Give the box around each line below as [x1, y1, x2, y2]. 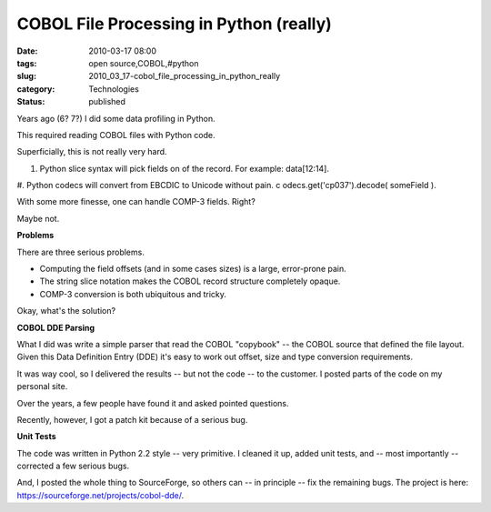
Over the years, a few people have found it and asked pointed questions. [16, 397, 289, 408]
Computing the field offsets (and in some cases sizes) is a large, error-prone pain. [39, 264, 346, 275]
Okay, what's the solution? [16, 306, 116, 316]
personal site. [16, 381, 68, 392]
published [88, 96, 126, 107]
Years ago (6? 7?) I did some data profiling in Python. [16, 113, 215, 124]
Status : [16, 96, 45, 107]
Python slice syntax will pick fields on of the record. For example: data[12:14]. [39, 163, 330, 174]
